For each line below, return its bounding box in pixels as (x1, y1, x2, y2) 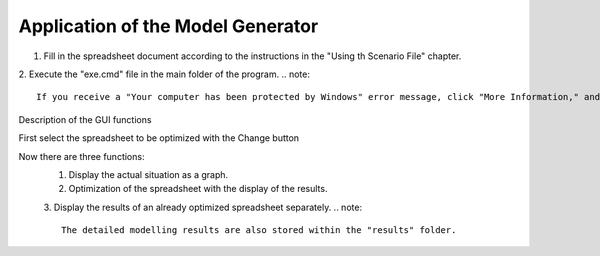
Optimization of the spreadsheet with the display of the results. (68, 183, 328, 195)
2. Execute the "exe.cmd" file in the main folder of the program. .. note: (18, 68, 310, 80)
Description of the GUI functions (18, 113, 152, 125)
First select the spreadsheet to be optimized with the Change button (18, 132, 300, 144)
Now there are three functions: (18, 150, 145, 162)
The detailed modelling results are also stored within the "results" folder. (61, 225, 457, 236)
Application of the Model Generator (18, 15, 319, 37)
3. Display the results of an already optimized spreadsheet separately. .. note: (43, 201, 363, 213)
